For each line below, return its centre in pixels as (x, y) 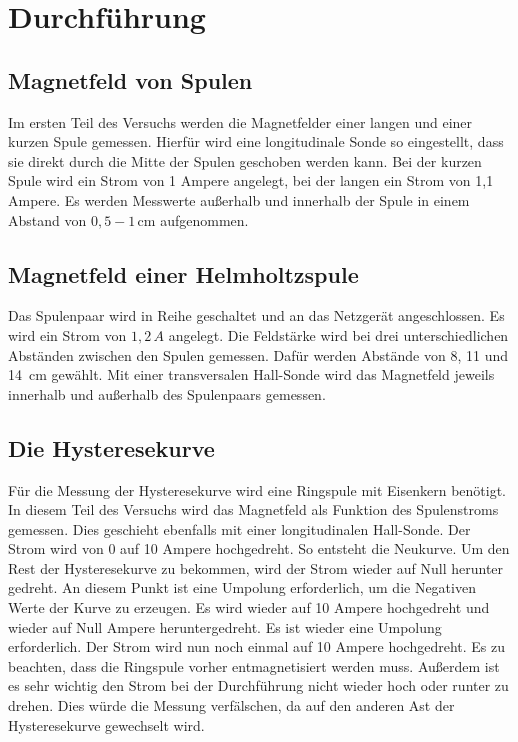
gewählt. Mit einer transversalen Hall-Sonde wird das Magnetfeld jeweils (273, 374)
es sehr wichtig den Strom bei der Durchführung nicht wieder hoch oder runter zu (258, 685)
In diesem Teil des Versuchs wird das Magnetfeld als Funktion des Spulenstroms (253, 509)
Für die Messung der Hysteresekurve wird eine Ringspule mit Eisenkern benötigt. (257, 489)
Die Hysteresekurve (111, 447)
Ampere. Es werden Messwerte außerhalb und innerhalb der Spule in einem (239, 199)
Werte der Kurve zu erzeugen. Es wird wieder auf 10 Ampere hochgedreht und (249, 607)
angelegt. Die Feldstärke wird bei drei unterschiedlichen (338, 334)
